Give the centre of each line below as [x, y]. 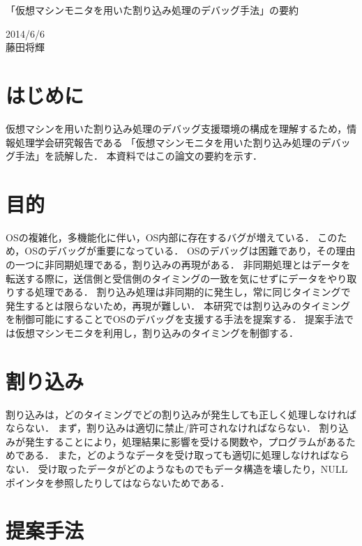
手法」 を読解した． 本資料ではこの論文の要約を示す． [139, 156]
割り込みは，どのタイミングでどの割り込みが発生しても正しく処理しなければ [181, 414]
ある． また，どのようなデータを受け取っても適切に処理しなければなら [187, 455]
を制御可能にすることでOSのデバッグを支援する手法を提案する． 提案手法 [175, 319]
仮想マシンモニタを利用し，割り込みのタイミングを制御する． [157, 332]
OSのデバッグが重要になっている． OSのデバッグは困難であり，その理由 [190, 251]
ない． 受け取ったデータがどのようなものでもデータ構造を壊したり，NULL [177, 469]
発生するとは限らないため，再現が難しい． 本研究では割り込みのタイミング [178, 305]
